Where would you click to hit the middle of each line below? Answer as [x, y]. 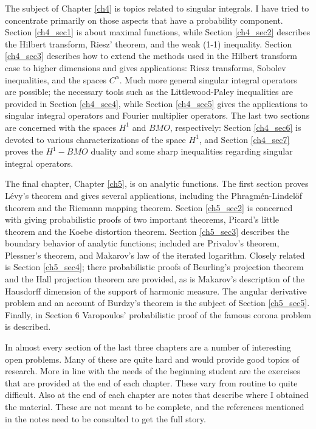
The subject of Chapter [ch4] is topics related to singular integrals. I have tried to [157, 8]
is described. [28, 326]
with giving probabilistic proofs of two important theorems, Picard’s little [142, 219]
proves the [24, 151]
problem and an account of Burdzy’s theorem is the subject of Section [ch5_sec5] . [157, 303]
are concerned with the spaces [60, 127]
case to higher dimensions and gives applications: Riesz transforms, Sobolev [146, 67]
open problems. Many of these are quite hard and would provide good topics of [152, 359]
